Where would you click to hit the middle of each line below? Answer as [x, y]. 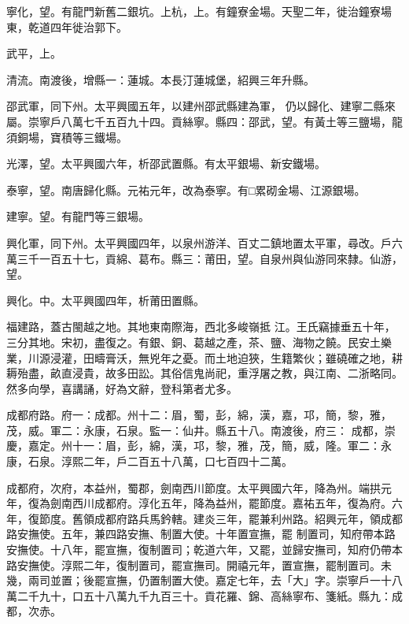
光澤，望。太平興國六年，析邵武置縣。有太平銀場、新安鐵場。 [166, 163]
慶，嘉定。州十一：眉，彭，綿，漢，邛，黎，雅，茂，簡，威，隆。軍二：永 [199, 446]
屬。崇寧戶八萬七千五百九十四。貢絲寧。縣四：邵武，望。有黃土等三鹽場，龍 [204, 121]
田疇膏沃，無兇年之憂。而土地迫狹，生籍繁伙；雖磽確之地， [237, 357]
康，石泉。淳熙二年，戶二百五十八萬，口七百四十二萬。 [149, 461]
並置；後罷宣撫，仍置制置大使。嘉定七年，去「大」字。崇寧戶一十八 [226, 580]
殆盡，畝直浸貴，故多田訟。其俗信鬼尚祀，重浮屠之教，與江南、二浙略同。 [210, 373]
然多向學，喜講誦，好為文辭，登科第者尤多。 [122, 388]
